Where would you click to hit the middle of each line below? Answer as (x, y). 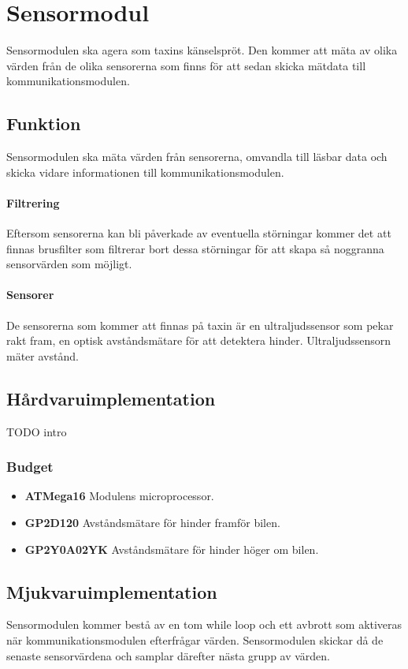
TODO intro (37, 431)
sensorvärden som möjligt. (69, 264)
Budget (30, 467)
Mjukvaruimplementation (112, 591)
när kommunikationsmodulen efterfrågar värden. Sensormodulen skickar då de (195, 640)
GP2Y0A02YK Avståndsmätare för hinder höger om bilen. (172, 549)
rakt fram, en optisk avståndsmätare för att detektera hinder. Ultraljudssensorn (199, 340)
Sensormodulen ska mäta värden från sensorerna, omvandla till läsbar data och (197, 157)
